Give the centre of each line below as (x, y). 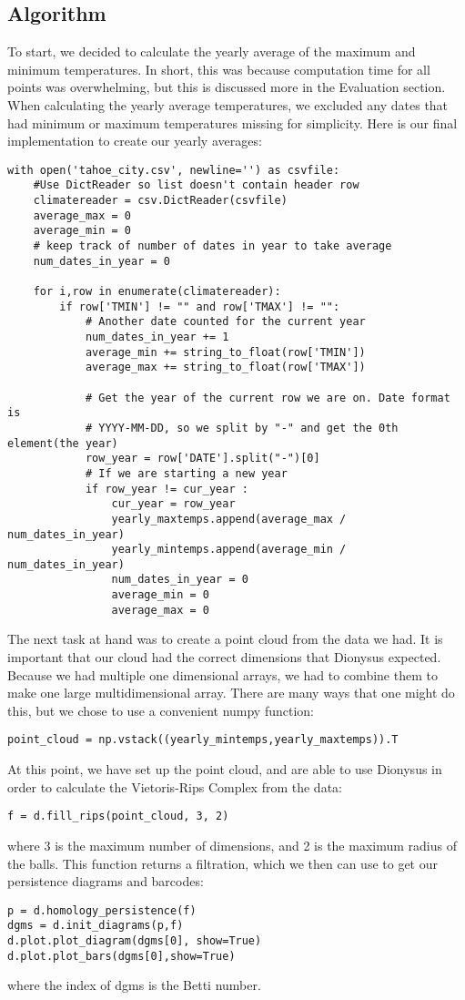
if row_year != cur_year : (167, 489)
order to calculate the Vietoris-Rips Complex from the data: (175, 786)
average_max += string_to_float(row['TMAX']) (225, 367)
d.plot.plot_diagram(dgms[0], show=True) (135, 941)
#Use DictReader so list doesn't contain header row (196, 185)
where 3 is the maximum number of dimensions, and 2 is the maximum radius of (232, 845)
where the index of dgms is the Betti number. (134, 985)
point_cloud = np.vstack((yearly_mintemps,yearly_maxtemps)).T (203, 740)
